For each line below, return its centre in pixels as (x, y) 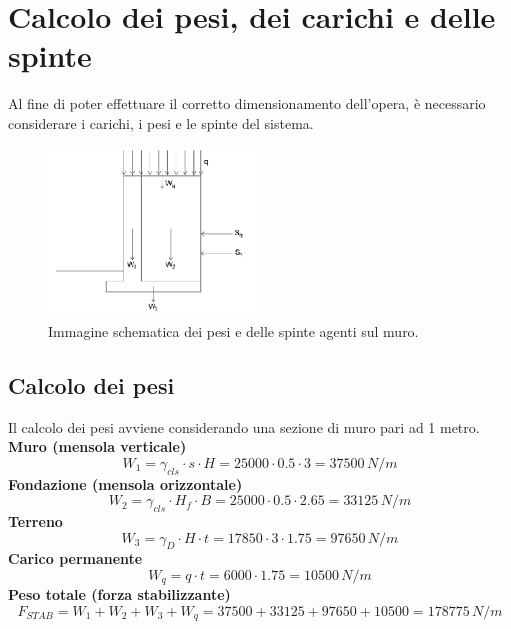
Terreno (35, 521)
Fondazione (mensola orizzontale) (125, 483)
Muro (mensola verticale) (97, 446)
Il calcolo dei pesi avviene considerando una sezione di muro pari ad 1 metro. (244, 426)
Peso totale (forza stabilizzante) (119, 594)
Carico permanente (75, 558)
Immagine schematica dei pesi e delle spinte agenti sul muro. (233, 330)
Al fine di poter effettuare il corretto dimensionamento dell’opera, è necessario (247, 103)
